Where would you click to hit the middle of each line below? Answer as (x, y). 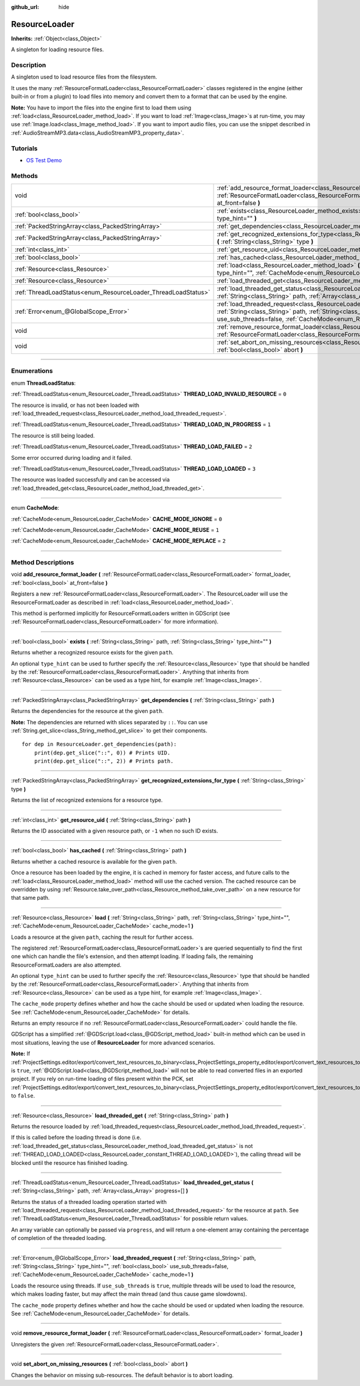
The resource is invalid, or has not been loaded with (75, 405)
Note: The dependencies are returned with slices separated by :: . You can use (109, 722)
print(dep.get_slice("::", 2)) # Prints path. (104, 761)
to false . (23, 1096)
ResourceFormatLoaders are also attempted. (66, 965)
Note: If (21, 1054)
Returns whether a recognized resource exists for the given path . (92, 653)
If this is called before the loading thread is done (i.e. (76, 1137)
